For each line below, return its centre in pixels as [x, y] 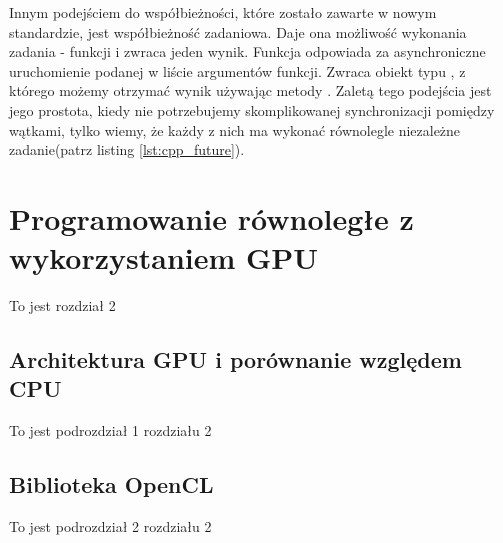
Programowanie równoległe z [211, 217]
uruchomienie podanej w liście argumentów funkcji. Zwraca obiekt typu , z [237, 70]
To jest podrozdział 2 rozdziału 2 [110, 526]
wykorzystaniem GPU [164, 257]
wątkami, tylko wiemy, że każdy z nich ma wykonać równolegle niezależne [235, 129]
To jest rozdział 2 [62, 305]
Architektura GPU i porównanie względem [235, 359]
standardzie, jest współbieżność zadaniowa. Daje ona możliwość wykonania [238, 31]
